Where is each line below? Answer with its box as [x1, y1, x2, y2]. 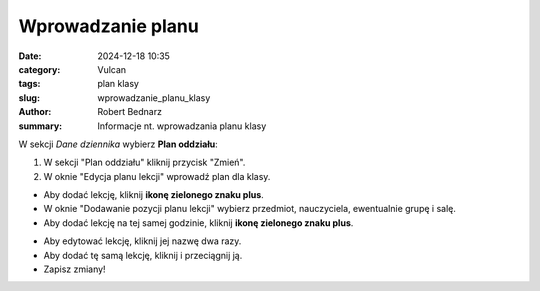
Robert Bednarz [97, 106, 162, 118]
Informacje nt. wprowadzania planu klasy [97, 120, 267, 132]
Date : [18, 50, 42, 62]
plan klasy [97, 78, 140, 90]
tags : [18, 78, 41, 90]
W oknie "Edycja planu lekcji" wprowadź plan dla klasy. [43, 170, 271, 182]
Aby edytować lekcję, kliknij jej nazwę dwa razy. [43, 235, 242, 247]
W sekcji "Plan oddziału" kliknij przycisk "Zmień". [43, 156, 246, 169]
